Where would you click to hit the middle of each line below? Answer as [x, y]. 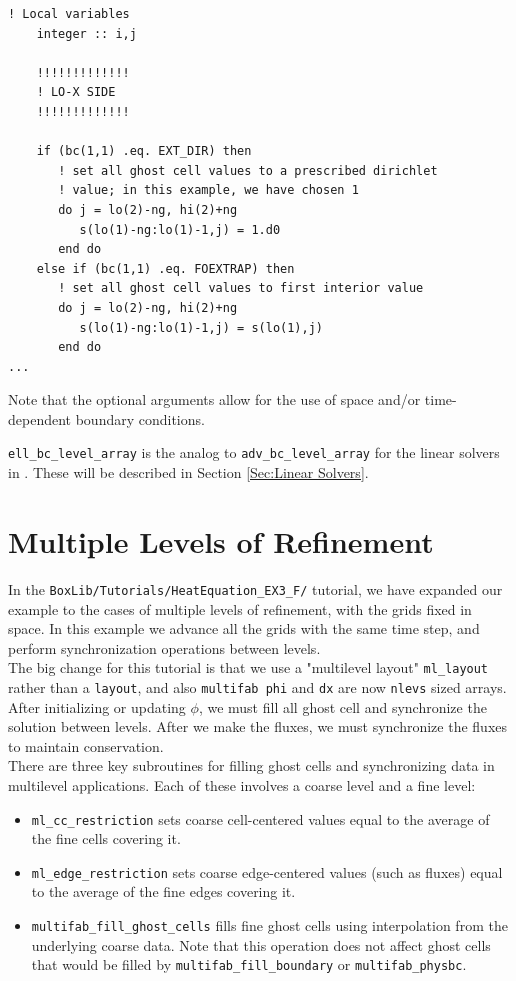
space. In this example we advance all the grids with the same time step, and [244, 628]
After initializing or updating [97, 706]
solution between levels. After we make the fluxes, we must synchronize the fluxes [258, 726]
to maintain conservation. [86, 745]
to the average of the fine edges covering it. [163, 891]
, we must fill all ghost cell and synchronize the [342, 706]
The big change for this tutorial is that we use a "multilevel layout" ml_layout [248, 667]
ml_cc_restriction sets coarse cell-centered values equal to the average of [260, 818]
